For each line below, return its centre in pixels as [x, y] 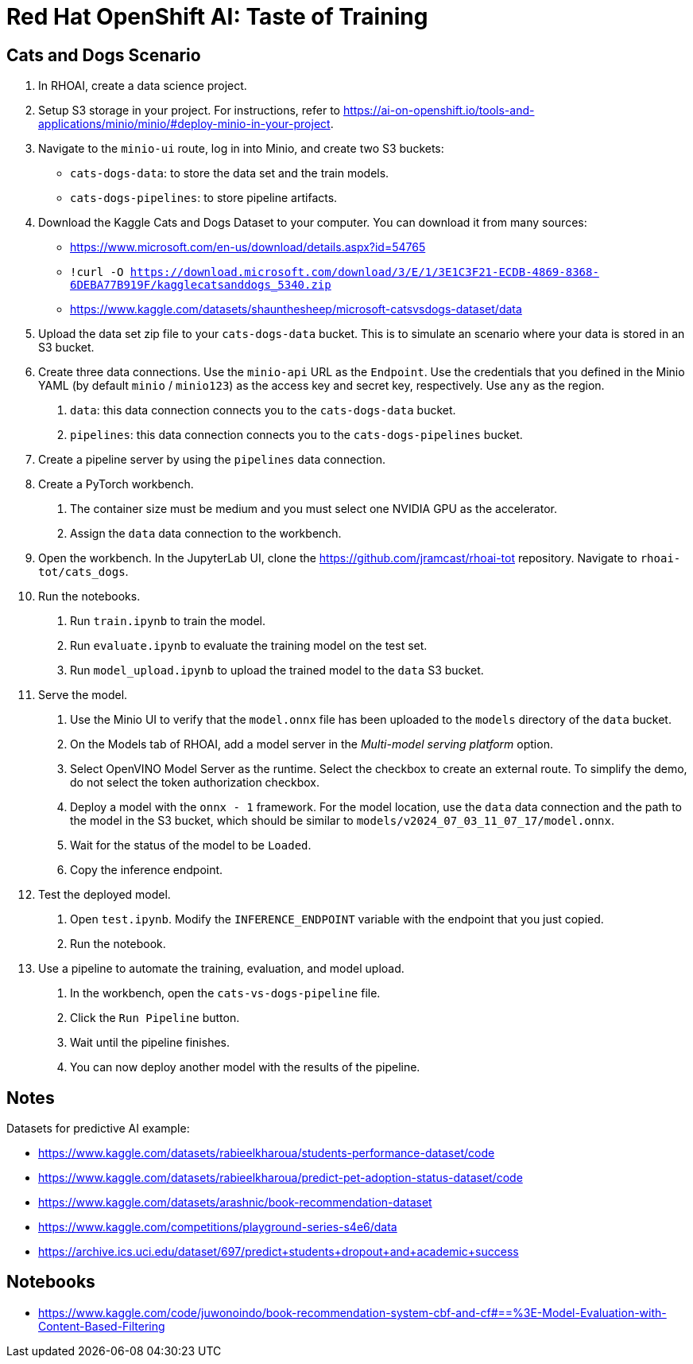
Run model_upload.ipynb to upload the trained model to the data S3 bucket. [277, 670]
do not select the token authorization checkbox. [195, 783]
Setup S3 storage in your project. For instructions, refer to [189, 111]
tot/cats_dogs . [83, 572]
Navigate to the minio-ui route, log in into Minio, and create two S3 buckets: [241, 149]
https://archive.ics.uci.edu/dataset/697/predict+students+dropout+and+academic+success [279, 1252]
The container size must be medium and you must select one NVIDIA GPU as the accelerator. [314, 509]
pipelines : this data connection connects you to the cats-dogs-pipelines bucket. [296, 435]
